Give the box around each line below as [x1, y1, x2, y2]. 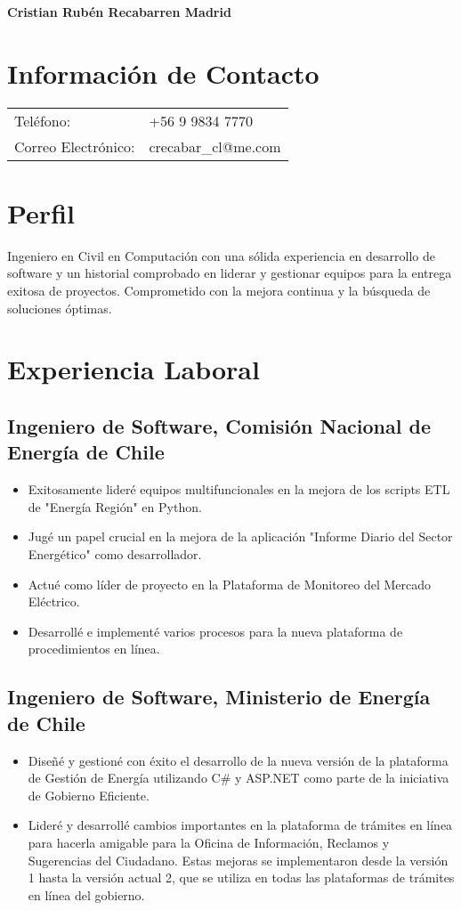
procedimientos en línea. [28, 639, 160, 658]
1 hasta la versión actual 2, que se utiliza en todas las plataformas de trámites [28, 868, 455, 887]
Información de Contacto [7, 54, 319, 91]
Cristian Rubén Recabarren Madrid [7, 3, 231, 20]
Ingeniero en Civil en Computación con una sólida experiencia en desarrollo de [7, 246, 435, 264]
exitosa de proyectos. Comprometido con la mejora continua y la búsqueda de [7, 281, 431, 300]
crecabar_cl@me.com [149, 135, 281, 157]
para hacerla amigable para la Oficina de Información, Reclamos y [28, 833, 390, 851]
